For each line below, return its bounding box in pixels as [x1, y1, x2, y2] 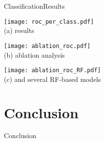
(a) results [4, 25, 34, 35]
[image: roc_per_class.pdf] [4, 18, 94, 25]
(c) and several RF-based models [4, 74, 101, 84]
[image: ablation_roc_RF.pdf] [4, 67, 101, 74]
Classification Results [4, 1, 65, 11]
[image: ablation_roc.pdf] [4, 42, 90, 49]
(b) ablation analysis [4, 49, 65, 60]
